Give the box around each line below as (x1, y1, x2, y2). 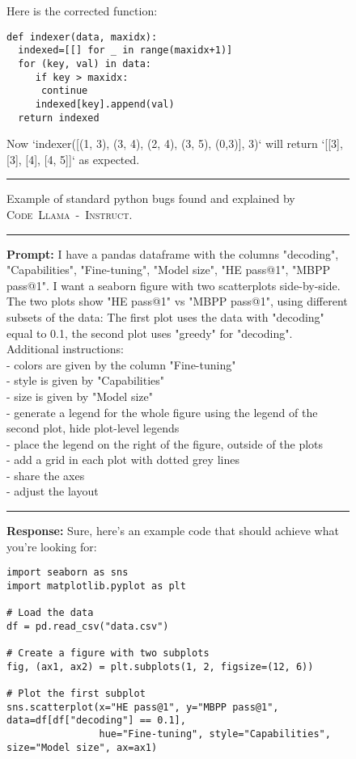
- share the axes (6, 466, 85, 483)
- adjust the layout (6, 483, 99, 500)
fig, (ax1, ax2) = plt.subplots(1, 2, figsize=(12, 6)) (6, 660, 314, 673)
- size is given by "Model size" (6, 387, 153, 404)
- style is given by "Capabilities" (6, 372, 165, 389)
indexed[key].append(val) (35, 98, 175, 110)
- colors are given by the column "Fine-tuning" (6, 356, 236, 373)
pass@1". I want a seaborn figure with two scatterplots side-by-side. (6, 276, 341, 293)
